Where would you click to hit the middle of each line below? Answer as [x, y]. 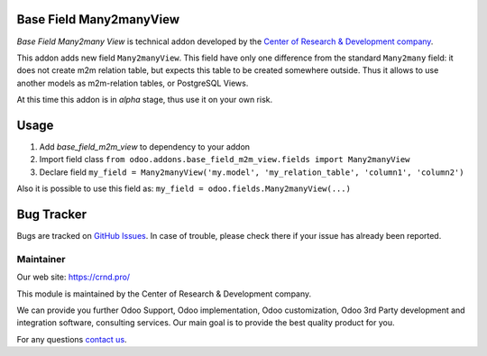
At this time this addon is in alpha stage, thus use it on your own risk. [145, 100]
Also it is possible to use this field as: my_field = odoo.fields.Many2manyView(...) [184, 188]
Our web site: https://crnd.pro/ [74, 277]
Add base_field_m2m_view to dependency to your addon [145, 146]
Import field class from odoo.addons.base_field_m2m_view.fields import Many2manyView [225, 160]
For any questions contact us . [72, 339]
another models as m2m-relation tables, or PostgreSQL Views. [133, 83]
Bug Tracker [52, 214]
